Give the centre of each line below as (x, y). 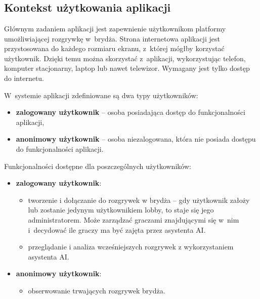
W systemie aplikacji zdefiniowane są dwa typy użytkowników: (101, 95)
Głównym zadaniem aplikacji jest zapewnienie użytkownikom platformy (115, 28)
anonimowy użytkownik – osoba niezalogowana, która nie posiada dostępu (136, 139)
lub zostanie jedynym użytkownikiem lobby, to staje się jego (121, 210)
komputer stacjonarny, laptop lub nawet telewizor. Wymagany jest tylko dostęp (127, 68)
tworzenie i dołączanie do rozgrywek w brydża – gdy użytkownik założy (139, 200)
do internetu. (24, 78)
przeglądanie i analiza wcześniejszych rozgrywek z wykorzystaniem (131, 247)
